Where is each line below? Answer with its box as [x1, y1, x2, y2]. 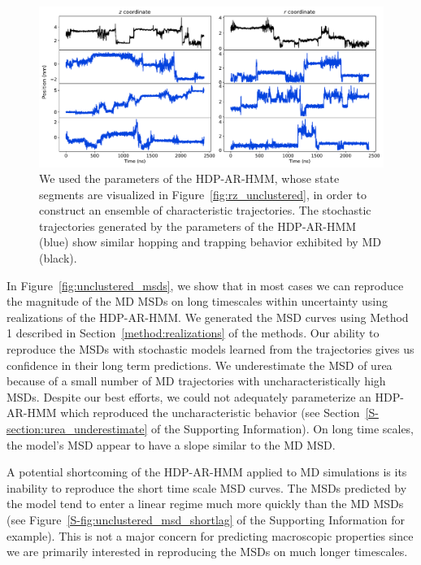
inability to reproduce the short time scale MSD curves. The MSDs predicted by [7, 479, 407, 496]
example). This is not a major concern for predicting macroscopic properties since [7, 527, 414, 544]
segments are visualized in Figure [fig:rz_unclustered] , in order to [39, 185, 367, 202]
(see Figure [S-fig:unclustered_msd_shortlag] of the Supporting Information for [7, 511, 406, 528]
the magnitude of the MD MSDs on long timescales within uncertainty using [7, 293, 388, 310]
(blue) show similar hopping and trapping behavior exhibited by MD [39, 233, 381, 250]
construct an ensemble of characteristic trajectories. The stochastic [39, 202, 371, 219]
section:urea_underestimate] [7, 420, 148, 437]
